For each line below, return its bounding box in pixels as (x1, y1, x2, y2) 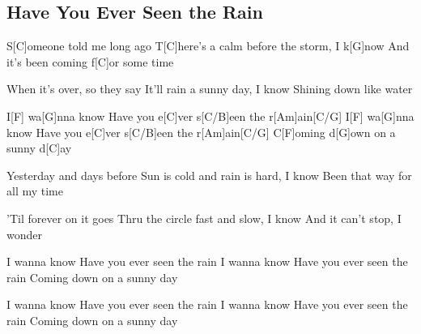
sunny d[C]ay (6, 139, 72, 156)
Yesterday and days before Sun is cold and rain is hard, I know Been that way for (6, 166, 412, 183)
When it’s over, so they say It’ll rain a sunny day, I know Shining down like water (6, 80, 413, 97)
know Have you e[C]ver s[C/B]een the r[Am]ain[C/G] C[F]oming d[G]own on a (6, 123, 396, 140)
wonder (6, 225, 42, 242)
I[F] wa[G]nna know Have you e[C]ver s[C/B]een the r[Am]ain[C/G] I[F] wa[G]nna (6, 107, 415, 124)
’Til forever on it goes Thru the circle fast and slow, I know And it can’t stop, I (6, 209, 402, 226)
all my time (6, 182, 63, 199)
